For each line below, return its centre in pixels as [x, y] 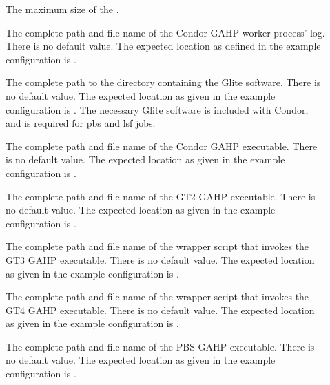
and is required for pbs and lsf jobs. [81, 123]
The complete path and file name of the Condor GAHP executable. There [162, 146]
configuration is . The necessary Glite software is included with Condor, [157, 109]
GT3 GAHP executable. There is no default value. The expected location [160, 259]
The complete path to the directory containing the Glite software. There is [163, 82]
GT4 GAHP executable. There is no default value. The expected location [160, 310]
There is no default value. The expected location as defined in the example [163, 46]
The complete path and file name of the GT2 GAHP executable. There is [161, 196]
